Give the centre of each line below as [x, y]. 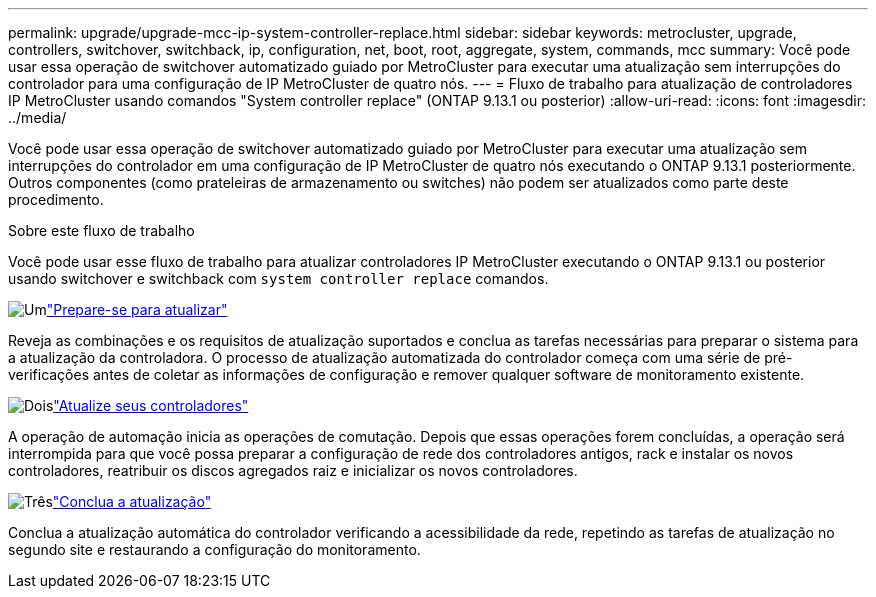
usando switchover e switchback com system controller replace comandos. [278, 278]
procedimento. [56, 199]
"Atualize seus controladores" [151, 405]
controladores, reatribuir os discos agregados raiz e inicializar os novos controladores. [293, 470]
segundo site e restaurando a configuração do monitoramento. [214, 549]
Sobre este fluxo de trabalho [101, 230]
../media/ [37, 117]
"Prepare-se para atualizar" [137, 309]
